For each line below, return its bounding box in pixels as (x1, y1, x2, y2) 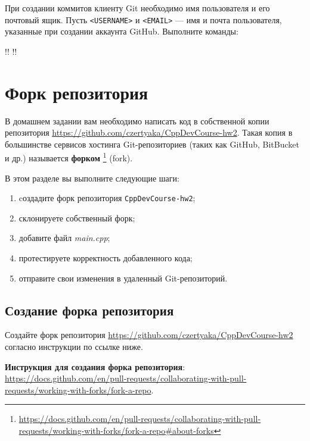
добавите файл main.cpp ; (18, 232, 110, 244)
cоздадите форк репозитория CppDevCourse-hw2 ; (18, 192, 196, 204)
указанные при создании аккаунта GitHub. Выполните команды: (5, 25, 238, 37)
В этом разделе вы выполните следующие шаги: (5, 171, 179, 184)
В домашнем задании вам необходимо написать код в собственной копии (5, 114, 269, 127)
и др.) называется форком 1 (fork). (5, 150, 133, 164)
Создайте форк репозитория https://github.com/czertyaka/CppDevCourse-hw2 (5, 329, 293, 341)
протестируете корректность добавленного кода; (18, 252, 193, 264)
